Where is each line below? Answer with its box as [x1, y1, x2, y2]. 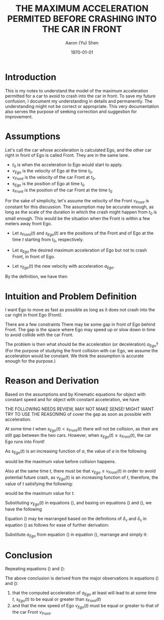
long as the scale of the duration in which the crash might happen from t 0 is [5, 209, 157, 216]
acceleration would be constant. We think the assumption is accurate [5, 353, 144, 359]
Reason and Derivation [5, 375, 99, 386]
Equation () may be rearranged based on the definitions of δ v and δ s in [5, 515, 147, 523]
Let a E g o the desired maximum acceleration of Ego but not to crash [12, 247, 147, 254]
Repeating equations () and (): [5, 566, 65, 572]
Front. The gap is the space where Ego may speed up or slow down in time [5, 327, 156, 333]
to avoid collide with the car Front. [5, 332, 74, 338]
